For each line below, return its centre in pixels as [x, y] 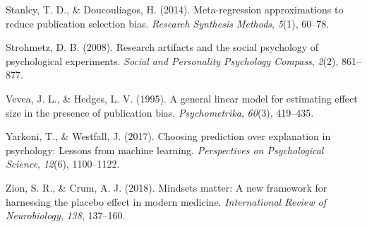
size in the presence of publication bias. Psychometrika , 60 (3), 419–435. [160, 112]
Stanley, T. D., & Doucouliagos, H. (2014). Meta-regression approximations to [175, 9]
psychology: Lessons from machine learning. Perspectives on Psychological [165, 150]
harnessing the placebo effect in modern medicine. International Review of [166, 201]
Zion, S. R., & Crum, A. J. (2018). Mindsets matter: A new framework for [167, 187]
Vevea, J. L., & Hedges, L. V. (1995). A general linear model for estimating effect [182, 98]
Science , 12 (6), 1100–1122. [63, 164]
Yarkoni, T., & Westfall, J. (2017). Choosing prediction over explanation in [168, 136]
